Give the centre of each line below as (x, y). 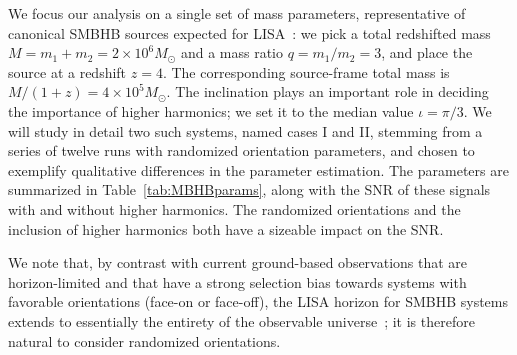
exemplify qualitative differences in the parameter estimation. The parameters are (258, 169)
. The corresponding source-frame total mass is (306, 71)
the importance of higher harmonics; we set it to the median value (211, 110)
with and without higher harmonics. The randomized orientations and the (234, 208)
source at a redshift (67, 71)
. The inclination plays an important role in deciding (327, 91)
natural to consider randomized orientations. (144, 340)
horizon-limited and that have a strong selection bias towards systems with (237, 281)
